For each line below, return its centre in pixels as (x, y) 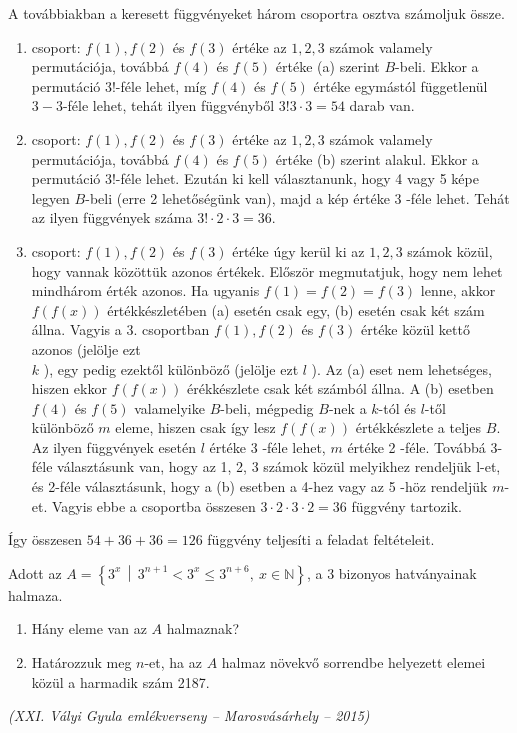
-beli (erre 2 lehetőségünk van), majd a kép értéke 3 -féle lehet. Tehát (297, 197)
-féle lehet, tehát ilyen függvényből (168, 105)
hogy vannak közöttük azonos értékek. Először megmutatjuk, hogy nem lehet (267, 270)
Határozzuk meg (81, 662)
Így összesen (45, 539)
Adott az (35, 572)
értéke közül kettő (415, 329)
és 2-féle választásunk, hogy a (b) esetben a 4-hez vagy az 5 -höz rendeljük (259, 486)
